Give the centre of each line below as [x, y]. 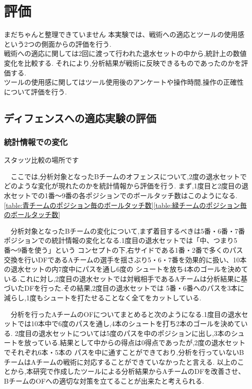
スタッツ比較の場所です [41, 160]
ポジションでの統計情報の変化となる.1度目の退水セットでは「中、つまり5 [121, 240]
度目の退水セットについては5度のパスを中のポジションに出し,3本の [125, 333]
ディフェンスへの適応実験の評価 [80, 118]
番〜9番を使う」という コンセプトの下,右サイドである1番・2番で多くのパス [124, 250]
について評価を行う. [36, 91]
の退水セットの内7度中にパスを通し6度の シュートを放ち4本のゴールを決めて [126, 269]
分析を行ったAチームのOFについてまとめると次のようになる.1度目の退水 [126, 314]
